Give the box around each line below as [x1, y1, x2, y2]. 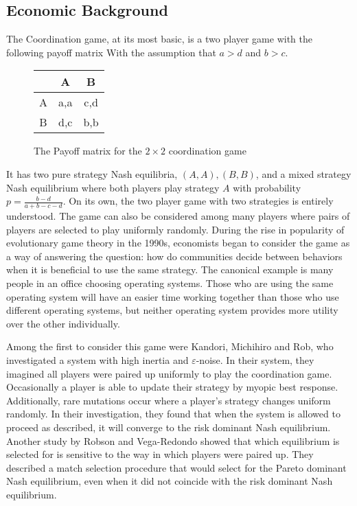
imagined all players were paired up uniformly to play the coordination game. [6, 366, 332, 380]
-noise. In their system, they [196, 352, 314, 367]
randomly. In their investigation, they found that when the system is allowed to [6, 406, 341, 421]
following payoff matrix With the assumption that [6, 45, 216, 59]
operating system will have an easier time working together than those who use [6, 289, 339, 303]
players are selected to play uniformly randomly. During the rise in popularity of [6, 222, 345, 236]
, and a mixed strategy [255, 166, 352, 181]
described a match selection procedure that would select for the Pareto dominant [6, 460, 347, 474]
